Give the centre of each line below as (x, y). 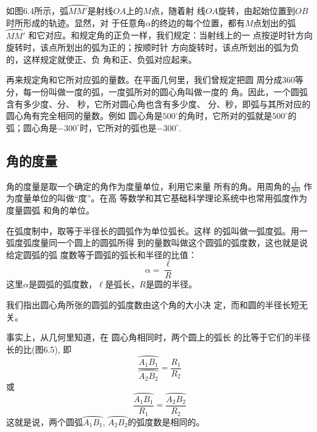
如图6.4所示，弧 (37, 11)
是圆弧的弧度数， (62, 284)
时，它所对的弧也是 (118, 127)
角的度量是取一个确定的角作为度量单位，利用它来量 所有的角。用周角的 (148, 186)
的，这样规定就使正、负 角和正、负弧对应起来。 (102, 59)
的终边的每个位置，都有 (198, 22)
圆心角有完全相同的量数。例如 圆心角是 (84, 116)
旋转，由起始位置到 (257, 11)
